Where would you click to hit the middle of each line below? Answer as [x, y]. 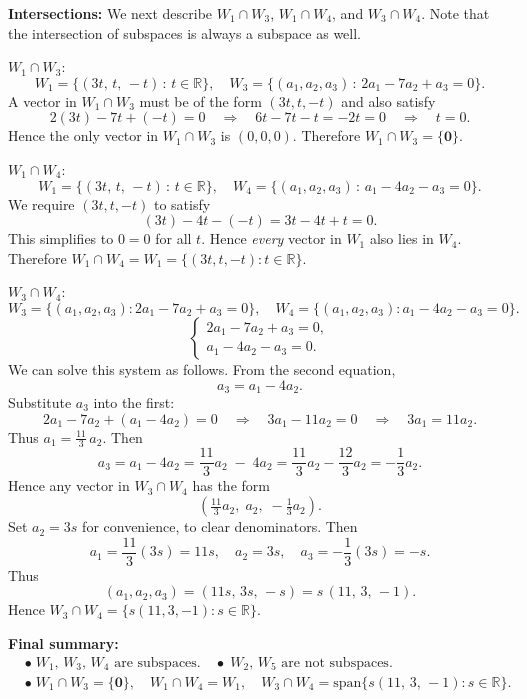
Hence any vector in [69, 485]
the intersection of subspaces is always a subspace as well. [184, 32]
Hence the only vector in [83, 135]
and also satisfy [388, 100]
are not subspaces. [337, 662]
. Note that [455, 13]
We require [41, 203]
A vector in [42, 100]
